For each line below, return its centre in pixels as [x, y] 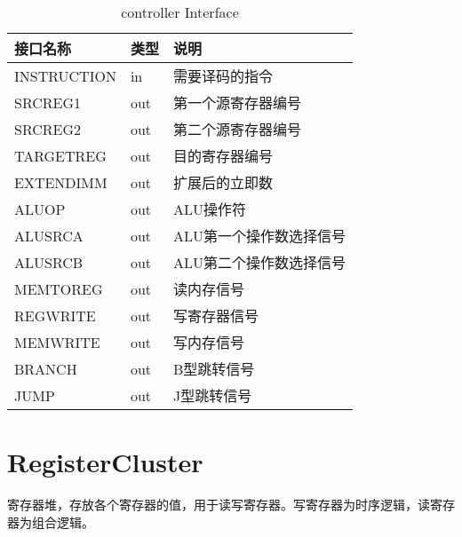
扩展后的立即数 [223, 182]
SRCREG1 [48, 102]
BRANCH [46, 368]
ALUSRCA [49, 235]
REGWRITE [55, 315]
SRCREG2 [48, 129]
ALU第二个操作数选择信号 [259, 262]
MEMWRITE [57, 342]
